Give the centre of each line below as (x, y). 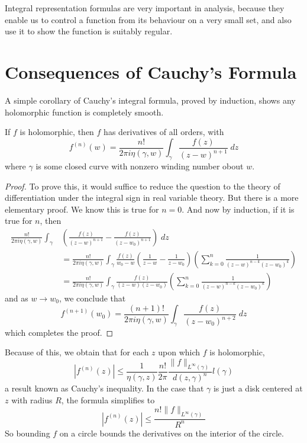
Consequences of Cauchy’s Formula (151, 71)
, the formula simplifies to (108, 399)
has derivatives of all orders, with (164, 132)
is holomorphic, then (57, 132)
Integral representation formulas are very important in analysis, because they (145, 8)
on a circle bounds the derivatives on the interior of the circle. (172, 433)
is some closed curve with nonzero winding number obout (140, 166)
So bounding (28, 433)
